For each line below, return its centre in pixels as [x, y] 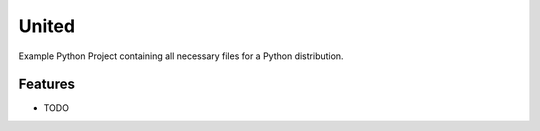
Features [46, 84]
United [46, 26]
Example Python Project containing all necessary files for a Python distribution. [181, 56]
